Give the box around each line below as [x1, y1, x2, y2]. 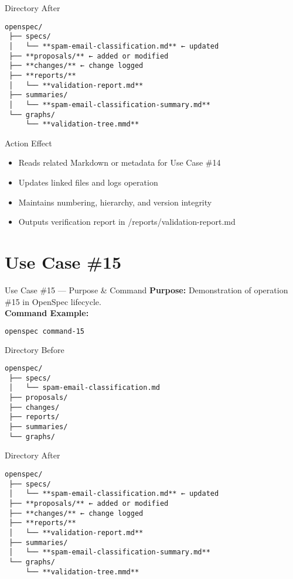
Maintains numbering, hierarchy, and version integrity [18, 196, 212, 208]
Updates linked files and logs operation [18, 176, 158, 188]
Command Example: [5, 307, 89, 319]
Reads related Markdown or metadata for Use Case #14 [18, 156, 221, 169]
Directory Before [5, 343, 64, 355]
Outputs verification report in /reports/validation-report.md [18, 215, 236, 228]
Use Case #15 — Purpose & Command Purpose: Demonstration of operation [5, 283, 288, 296]
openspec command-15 [5, 327, 85, 335]
